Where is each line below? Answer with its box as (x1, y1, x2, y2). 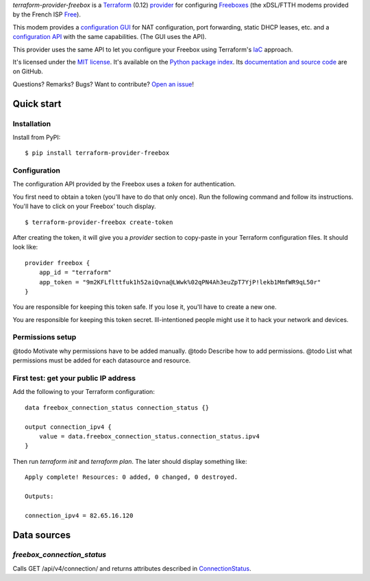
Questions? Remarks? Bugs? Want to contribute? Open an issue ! (12, 79, 195, 88)
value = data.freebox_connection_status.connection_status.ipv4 (38, 432, 260, 440)
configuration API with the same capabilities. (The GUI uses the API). (12, 33, 207, 41)
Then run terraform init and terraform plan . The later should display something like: (12, 457, 247, 465)
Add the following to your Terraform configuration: (12, 388, 156, 396)
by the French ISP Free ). (12, 10, 82, 18)
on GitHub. (12, 67, 44, 75)
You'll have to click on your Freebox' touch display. (12, 202, 157, 210)
